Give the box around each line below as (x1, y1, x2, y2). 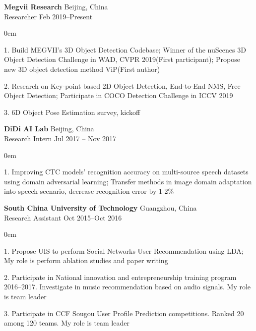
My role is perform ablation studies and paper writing (4, 255, 168, 266)
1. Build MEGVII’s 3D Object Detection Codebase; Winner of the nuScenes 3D (4, 44, 246, 55)
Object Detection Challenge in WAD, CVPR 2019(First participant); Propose (4, 54, 240, 64)
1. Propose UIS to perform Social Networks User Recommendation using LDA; (4, 245, 244, 256)
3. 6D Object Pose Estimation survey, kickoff (4, 107, 140, 117)
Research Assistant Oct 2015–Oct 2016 (4, 212, 122, 222)
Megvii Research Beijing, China (4, 1, 108, 11)
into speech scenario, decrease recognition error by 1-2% (4, 186, 174, 196)
